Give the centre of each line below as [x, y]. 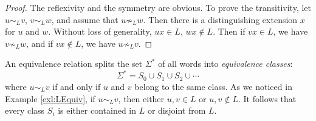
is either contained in [97, 110]
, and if [40, 43]
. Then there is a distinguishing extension [220, 19]
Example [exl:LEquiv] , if [50, 98]
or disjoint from [177, 110]
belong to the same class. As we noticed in [213, 86]
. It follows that [267, 98]
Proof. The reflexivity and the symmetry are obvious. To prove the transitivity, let [158, 7]
